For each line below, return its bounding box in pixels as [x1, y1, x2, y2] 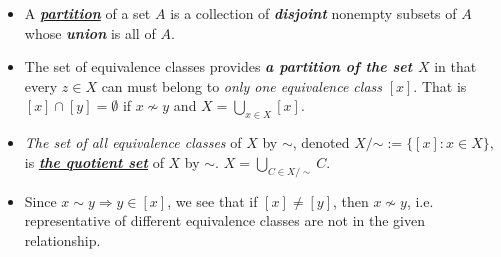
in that [434, 56, 477, 77]
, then [333, 190, 369, 211]
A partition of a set [24, 3, 151, 23]
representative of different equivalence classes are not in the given [24, 210, 425, 231]
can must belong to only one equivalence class [101, 75, 382, 96]
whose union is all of [24, 22, 156, 43]
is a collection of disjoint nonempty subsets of [170, 3, 457, 23]
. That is [413, 75, 467, 96]
